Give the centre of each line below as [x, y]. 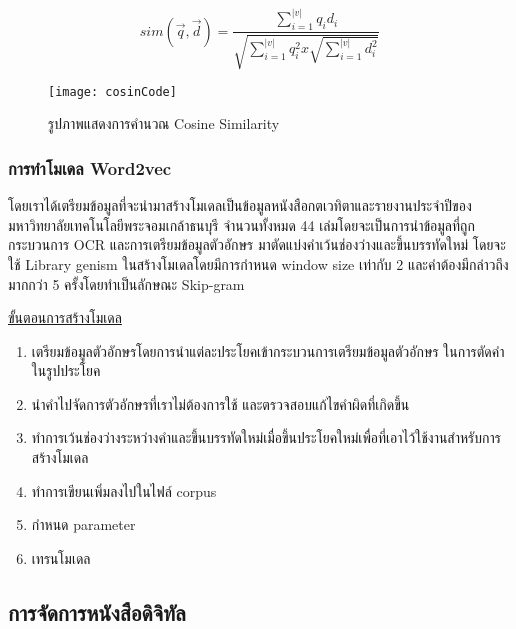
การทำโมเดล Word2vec [90, 167]
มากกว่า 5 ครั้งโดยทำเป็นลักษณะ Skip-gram [126, 283]
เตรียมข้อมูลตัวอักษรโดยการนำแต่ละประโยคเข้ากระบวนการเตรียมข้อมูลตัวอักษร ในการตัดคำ [268, 350]
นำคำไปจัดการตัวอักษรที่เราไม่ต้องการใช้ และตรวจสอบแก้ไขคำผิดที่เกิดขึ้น [220, 403]
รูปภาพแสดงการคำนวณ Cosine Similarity [164, 123]
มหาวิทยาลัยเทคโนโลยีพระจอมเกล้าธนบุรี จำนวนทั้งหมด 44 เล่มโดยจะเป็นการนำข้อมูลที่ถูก [241, 224]
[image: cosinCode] [112, 91]
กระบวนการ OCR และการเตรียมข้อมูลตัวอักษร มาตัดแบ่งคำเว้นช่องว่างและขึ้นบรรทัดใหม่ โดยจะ [257, 244]
